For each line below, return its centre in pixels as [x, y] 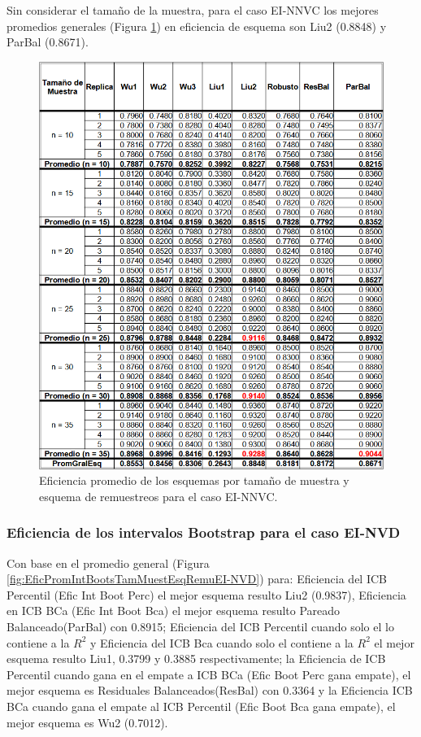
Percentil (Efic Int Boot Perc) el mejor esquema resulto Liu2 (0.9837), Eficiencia [206, 594]
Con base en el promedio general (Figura [108, 563]
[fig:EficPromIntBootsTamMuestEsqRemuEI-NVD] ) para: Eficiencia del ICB [197, 579]
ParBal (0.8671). [48, 42]
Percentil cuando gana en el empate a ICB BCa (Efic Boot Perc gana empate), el [209, 674]
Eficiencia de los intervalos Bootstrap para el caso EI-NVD [204, 532]
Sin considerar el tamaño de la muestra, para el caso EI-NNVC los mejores [193, 10]
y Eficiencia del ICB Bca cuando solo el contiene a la [222, 642]
